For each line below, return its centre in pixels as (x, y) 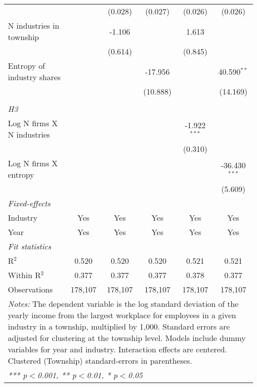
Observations (30, 289)
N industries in (34, 25)
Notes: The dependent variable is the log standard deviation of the (123, 304)
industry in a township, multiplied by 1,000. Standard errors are (119, 326)
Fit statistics (30, 246)
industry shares (34, 77)
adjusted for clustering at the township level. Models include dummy (127, 338)
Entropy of (26, 66)
